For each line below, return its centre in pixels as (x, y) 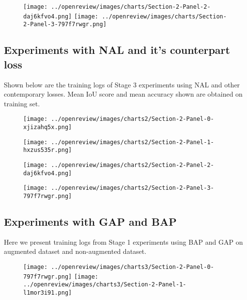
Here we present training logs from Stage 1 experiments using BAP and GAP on (123, 242)
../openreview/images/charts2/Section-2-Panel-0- (132, 119)
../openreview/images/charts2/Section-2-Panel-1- (132, 142)
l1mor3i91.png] (48, 292)
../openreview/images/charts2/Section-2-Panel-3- (132, 188)
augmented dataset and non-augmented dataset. (75, 251)
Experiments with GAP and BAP (90, 221)
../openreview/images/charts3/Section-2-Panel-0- (132, 267)
